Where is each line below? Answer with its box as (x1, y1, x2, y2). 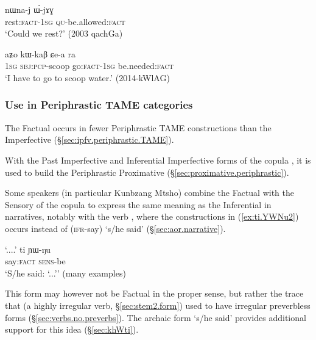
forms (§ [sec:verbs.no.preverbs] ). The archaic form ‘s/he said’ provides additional (5, 311, 306, 324)
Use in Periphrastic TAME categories (5, 97, 193, 112)
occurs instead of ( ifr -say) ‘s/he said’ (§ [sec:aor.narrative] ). (5, 222, 226, 234)
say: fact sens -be (5, 255, 66, 267)
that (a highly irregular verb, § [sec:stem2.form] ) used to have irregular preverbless (5, 298, 311, 311)
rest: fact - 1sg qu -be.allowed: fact (5, 15, 125, 27)
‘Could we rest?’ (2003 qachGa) (5, 27, 123, 40)
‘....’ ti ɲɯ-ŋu (5, 242, 51, 255)
